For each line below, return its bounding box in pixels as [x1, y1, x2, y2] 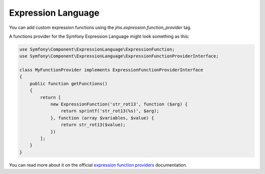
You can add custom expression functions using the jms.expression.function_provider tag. [9, 25, 191, 30]
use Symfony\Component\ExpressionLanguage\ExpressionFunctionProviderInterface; [19, 53, 219, 59]
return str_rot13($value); [60, 122, 126, 127]
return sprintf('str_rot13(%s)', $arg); [60, 108, 159, 114]
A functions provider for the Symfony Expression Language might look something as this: [9, 33, 189, 39]
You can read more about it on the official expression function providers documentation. [9, 162, 187, 168]
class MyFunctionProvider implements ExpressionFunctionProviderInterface [19, 67, 204, 73]
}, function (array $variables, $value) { [50, 115, 154, 121]
